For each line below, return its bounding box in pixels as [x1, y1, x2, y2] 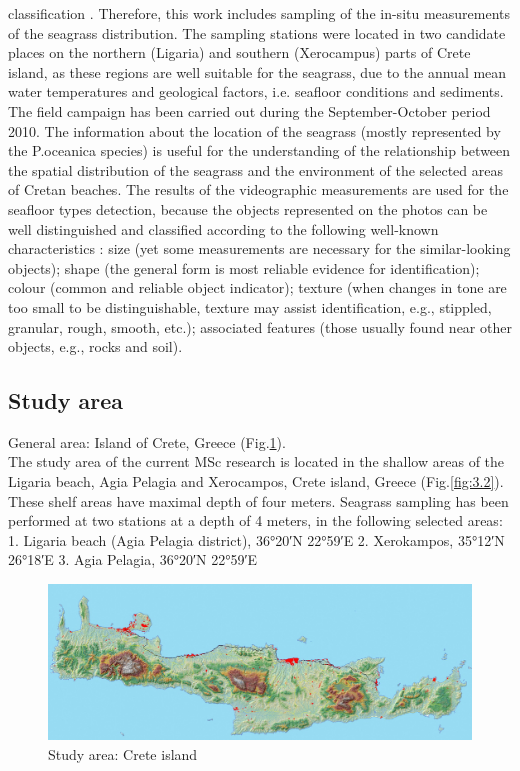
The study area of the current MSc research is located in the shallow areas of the [8, 451, 505, 472]
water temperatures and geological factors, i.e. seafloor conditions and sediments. [8, 81, 504, 102]
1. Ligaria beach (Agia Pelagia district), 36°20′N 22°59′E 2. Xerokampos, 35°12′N [8, 529, 505, 550]
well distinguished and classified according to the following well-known [8, 218, 439, 239]
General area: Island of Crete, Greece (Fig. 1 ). [8, 431, 286, 452]
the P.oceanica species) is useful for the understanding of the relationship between [8, 140, 511, 161]
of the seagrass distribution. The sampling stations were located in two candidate [8, 22, 506, 43]
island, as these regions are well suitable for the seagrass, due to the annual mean [8, 61, 507, 82]
